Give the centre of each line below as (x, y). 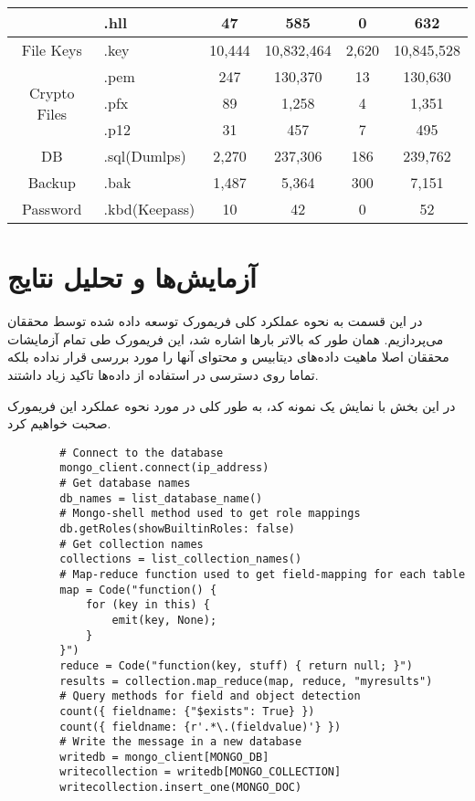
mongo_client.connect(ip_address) (164, 468)
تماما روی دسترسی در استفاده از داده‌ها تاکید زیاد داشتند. (163, 374)
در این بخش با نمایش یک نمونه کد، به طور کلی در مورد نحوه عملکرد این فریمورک (232, 405)
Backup (52, 182)
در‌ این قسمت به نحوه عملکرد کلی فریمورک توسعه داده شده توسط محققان (215, 321)
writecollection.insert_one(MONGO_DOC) (181, 788)
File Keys (52, 50)
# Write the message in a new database (181, 742)
